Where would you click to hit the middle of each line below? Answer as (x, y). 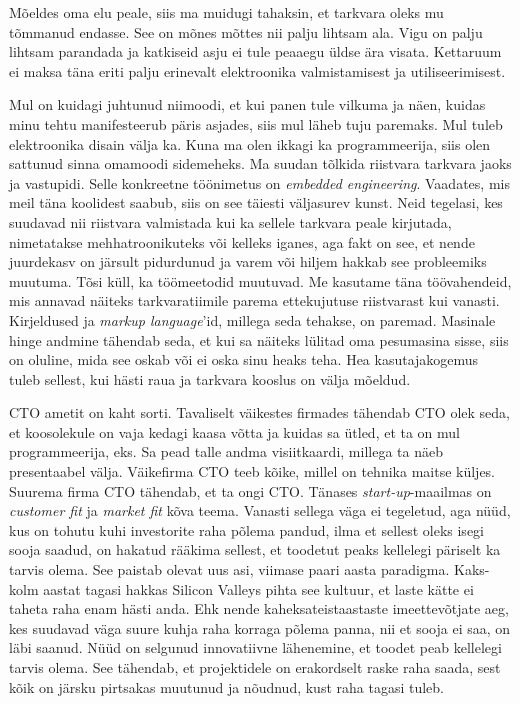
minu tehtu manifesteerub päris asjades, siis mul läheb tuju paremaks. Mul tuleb (256, 123)
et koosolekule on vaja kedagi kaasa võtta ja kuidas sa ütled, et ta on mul (235, 431)
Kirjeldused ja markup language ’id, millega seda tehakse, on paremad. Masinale (252, 319)
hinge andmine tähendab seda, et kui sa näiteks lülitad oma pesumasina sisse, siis (259, 339)
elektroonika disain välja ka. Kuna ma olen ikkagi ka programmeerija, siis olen (250, 143)
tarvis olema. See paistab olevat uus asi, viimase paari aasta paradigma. (229, 569)
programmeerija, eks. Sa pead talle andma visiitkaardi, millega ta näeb (226, 451)
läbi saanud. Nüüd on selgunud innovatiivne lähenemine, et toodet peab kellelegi (255, 647)
